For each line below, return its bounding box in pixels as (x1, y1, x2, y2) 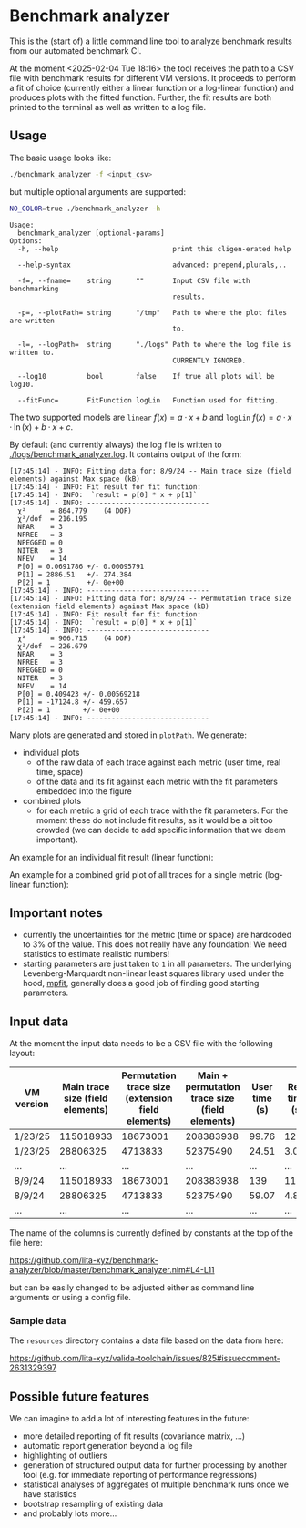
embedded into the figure (36, 785, 132, 797)
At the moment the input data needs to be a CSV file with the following (9, 1038, 273, 1049)
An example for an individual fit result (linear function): (9, 851, 214, 862)
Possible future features (9, 1389, 150, 1404)
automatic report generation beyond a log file (22, 1441, 193, 1452)
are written (9, 316, 55, 325)
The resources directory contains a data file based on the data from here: (9, 1335, 284, 1346)
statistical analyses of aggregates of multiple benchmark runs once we (22, 1479, 290, 1490)
